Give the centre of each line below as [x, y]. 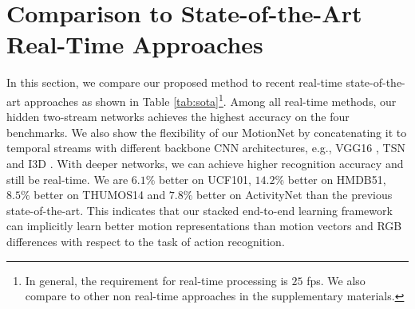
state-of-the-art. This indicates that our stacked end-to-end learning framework [200, 210]
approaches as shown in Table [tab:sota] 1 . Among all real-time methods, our [210, 100]
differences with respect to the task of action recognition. [146, 241]
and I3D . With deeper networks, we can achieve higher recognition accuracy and [205, 163]
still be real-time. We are [67, 179]
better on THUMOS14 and [100, 195]
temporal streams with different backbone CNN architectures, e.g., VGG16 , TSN [206, 148]
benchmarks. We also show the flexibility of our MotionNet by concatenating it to [207, 132]
